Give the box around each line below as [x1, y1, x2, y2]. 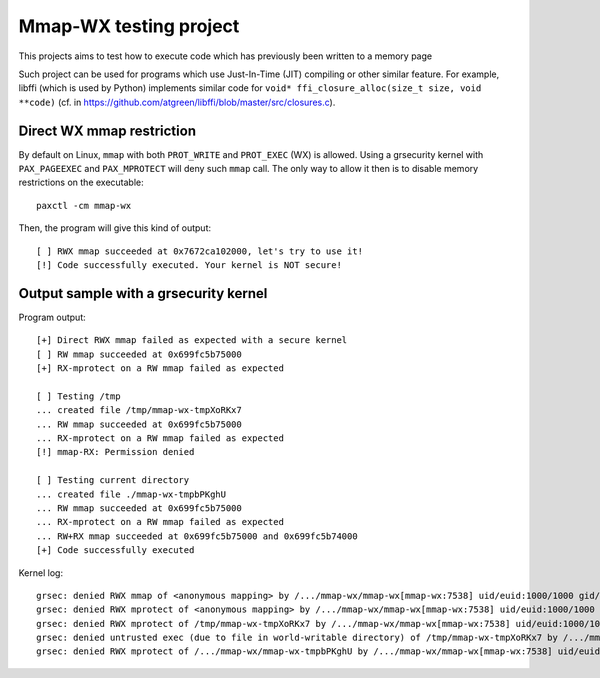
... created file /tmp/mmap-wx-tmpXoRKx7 [36, 405, 242, 416]
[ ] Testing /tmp [36, 390, 121, 402]
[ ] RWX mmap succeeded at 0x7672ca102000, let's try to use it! [36, 245, 364, 257]
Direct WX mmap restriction [18, 122, 197, 139]
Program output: [18, 311, 87, 323]
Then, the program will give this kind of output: [18, 222, 212, 234]
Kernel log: [18, 566, 64, 579]
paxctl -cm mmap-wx [36, 200, 132, 211]
